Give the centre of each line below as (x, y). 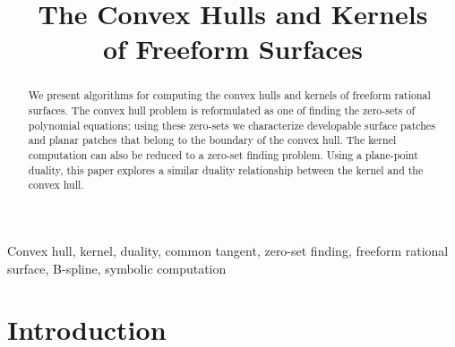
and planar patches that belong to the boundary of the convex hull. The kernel (212, 140)
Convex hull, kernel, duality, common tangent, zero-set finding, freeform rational (228, 250)
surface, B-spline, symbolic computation (117, 268)
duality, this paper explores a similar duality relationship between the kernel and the (226, 169)
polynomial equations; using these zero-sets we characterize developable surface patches (232, 125)
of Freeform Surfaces (233, 49)
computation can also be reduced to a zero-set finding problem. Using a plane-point (223, 154)
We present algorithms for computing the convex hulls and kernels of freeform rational (229, 95)
